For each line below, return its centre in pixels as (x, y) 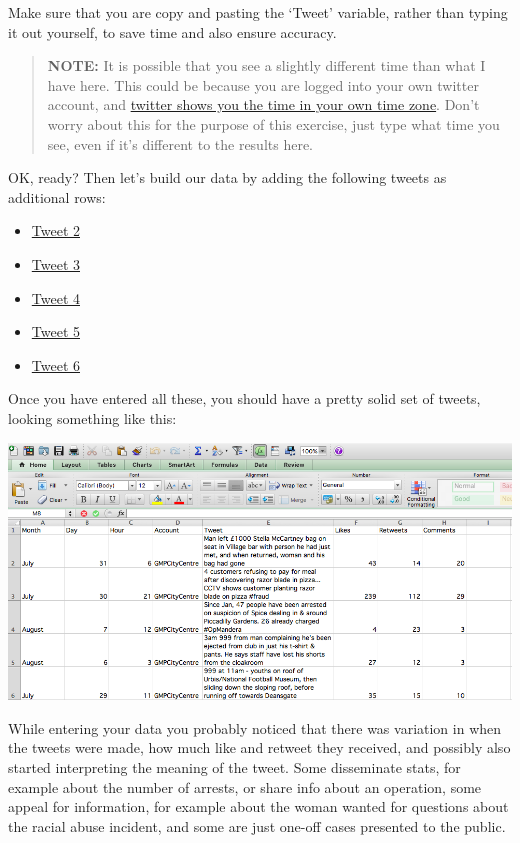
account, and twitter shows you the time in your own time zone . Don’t (263, 104)
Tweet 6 (55, 364)
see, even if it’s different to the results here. (180, 143)
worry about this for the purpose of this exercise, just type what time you (273, 123)
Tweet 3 (55, 263)
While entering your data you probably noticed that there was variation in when (255, 727)
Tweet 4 (55, 297)
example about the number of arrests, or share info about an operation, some (245, 786)
